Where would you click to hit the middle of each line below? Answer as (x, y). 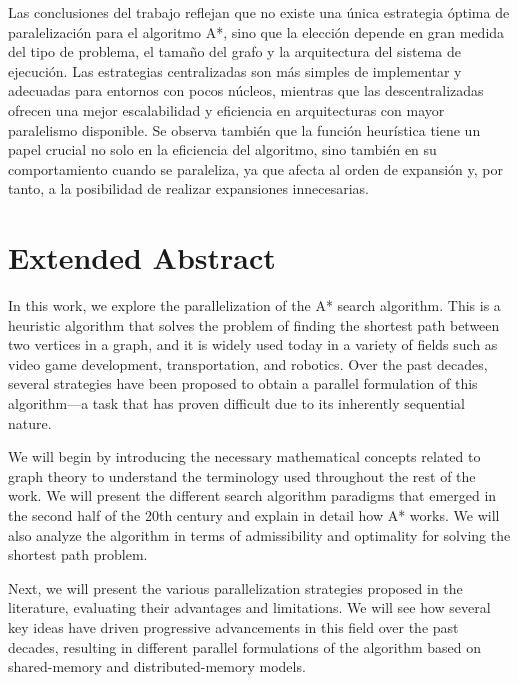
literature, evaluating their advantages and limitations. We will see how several (249, 607)
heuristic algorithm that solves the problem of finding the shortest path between (254, 324)
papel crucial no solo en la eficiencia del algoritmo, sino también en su (222, 149)
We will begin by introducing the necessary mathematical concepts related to (244, 456)
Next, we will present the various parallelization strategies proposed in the (235, 587)
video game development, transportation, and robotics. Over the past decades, (248, 363)
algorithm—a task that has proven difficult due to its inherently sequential (237, 403)
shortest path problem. (78, 554)
